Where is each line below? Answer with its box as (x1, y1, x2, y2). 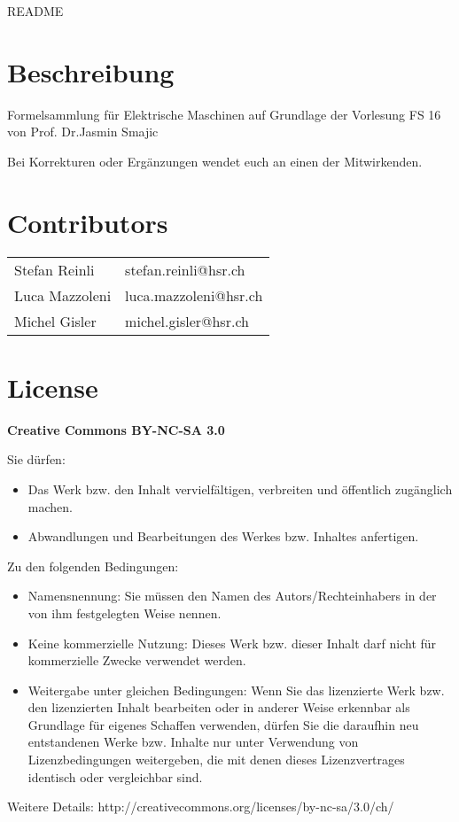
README (7, 2, 64, 19)
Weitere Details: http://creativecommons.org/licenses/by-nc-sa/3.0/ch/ (7, 797, 394, 816)
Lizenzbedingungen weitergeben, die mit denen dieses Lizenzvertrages (27, 750, 405, 769)
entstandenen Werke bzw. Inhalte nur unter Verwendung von (27, 733, 359, 751)
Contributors (7, 204, 168, 240)
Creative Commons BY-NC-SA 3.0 (7, 420, 225, 438)
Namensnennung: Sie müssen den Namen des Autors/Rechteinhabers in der (27, 586, 437, 605)
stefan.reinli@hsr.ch (125, 259, 245, 280)
